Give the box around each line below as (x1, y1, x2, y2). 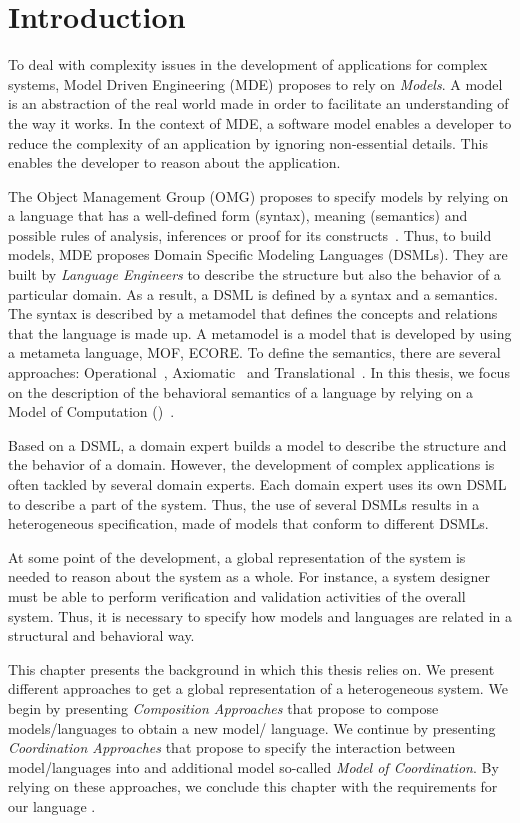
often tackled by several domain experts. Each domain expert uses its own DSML (8, 474, 507, 494)
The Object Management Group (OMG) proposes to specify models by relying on (8, 185, 509, 206)
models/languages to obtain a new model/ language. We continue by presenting (8, 717, 496, 738)
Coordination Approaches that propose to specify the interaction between (8, 737, 456, 758)
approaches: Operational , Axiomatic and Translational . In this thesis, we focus (8, 362, 510, 383)
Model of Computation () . (8, 401, 175, 422)
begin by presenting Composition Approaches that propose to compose (8, 697, 439, 718)
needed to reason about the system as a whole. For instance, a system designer (8, 566, 490, 587)
